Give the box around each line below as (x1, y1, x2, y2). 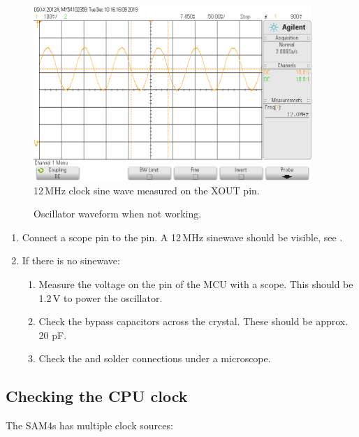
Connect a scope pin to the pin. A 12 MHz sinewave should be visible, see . (22, 229, 343, 244)
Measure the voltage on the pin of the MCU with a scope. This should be (38, 276, 353, 291)
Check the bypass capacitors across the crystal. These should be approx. (38, 314, 349, 329)
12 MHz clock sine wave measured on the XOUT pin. (34, 182, 260, 197)
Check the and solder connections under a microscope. (38, 351, 271, 366)
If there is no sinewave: (22, 253, 120, 268)
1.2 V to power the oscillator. (38, 290, 163, 305)
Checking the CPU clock (6, 385, 188, 407)
